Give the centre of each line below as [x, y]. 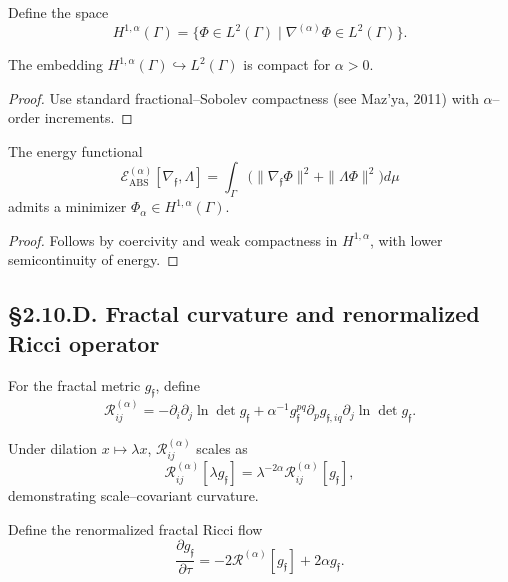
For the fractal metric [74, 384]
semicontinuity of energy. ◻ [93, 259]
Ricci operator [84, 342]
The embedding [55, 64]
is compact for [287, 64]
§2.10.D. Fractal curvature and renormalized [244, 313]
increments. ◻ [88, 117]
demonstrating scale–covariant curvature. [133, 495]
